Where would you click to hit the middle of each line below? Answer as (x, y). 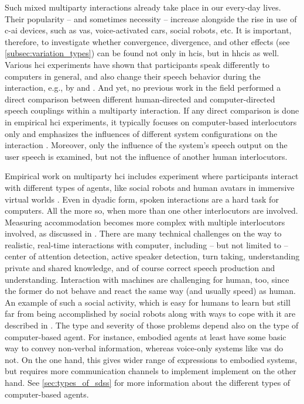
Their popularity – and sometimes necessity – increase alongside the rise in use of (151, 18)
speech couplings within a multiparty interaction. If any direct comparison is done (152, 110)
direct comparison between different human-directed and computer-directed (140, 99)
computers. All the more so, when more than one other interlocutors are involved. (151, 210)
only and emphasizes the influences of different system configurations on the (141, 133)
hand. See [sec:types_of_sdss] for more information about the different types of (148, 382)
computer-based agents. (47, 394)
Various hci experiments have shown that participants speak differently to (137, 64)
